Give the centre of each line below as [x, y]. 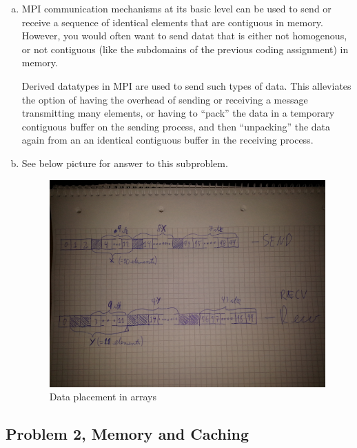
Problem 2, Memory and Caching [127, 434]
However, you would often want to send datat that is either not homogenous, [184, 36]
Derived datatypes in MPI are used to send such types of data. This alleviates [186, 85]
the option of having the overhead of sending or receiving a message [165, 99]
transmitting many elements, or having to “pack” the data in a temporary [178, 113]
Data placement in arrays [103, 397]
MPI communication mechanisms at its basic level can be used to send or [176, 8]
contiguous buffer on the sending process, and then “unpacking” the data [176, 126]
